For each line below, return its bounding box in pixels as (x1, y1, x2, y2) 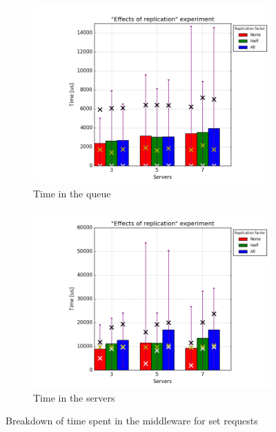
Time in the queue (33, 186, 111, 200)
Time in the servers (33, 390, 115, 404)
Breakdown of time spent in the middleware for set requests (6, 413, 258, 428)
